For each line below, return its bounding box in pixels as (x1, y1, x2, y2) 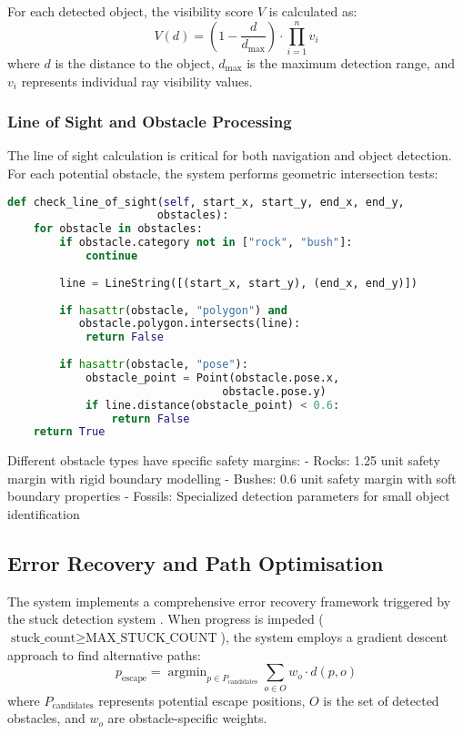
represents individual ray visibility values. (21, 71, 253, 90)
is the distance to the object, (55, 53, 215, 72)
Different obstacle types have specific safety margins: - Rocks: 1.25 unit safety (7, 451, 440, 470)
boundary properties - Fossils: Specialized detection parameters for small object (7, 486, 450, 505)
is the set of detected (323, 690, 439, 709)
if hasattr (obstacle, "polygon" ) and (59, 303, 287, 317)
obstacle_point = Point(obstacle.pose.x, (85, 371, 340, 384)
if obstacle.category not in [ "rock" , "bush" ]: (59, 236, 353, 250)
